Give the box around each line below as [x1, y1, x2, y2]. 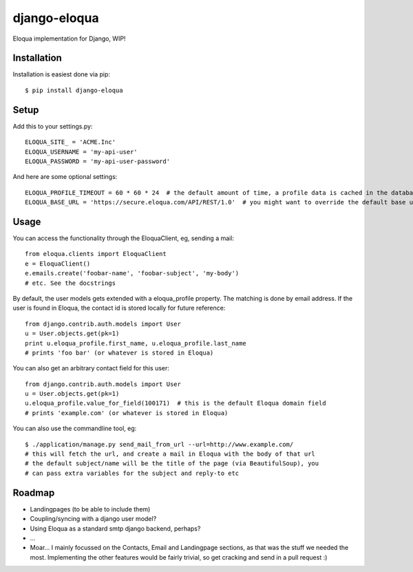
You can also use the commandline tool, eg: [12, 424, 137, 433]
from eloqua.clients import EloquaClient [25, 250, 167, 258]
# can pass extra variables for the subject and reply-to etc [25, 469, 240, 477]
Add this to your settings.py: [12, 122, 93, 130]
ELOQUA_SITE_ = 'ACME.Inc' [25, 138, 116, 146]
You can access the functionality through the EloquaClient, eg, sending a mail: [12, 234, 234, 242]
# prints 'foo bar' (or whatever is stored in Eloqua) [25, 348, 214, 357]
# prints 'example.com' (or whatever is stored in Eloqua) [25, 409, 229, 416]
